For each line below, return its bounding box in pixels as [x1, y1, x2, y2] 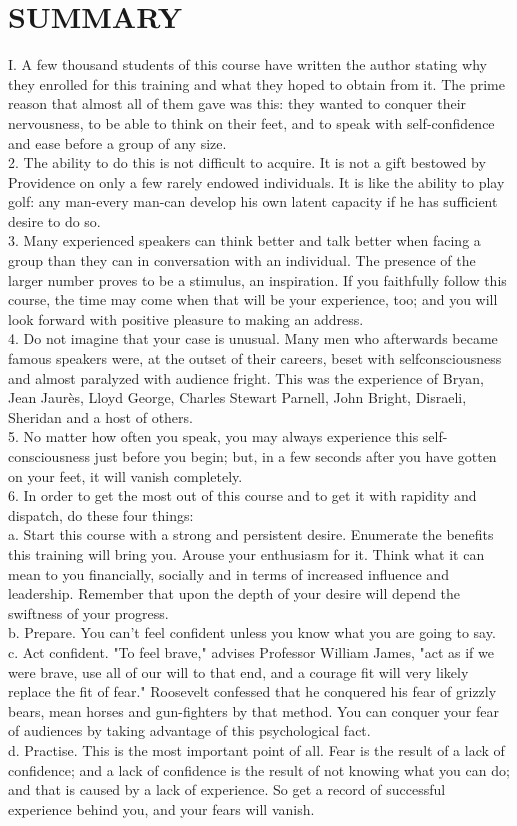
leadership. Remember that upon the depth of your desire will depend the [8, 583, 461, 604]
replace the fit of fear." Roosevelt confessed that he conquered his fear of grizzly [8, 681, 497, 702]
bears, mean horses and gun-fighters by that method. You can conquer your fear [8, 700, 499, 721]
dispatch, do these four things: [8, 504, 194, 525]
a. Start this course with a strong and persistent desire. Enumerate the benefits [8, 524, 494, 545]
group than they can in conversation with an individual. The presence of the [8, 250, 476, 271]
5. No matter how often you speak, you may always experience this [8, 426, 419, 447]
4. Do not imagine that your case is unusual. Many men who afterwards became [8, 328, 498, 349]
